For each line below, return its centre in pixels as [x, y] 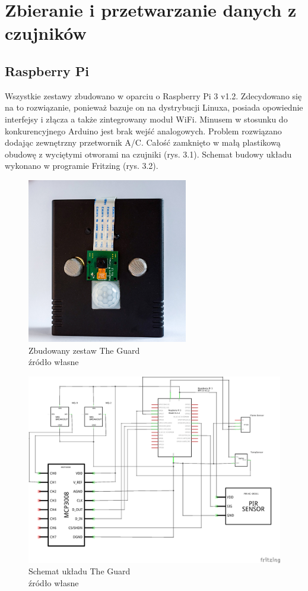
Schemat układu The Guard [80, 571]
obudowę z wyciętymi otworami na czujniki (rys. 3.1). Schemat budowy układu [148, 154]
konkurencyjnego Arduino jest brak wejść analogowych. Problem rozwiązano [143, 131]
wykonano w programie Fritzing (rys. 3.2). [82, 166]
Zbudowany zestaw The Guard [84, 350]
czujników [46, 33]
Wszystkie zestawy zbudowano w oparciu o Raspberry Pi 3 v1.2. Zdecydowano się [153, 95]
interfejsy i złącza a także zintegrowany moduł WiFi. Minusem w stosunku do [146, 119]
